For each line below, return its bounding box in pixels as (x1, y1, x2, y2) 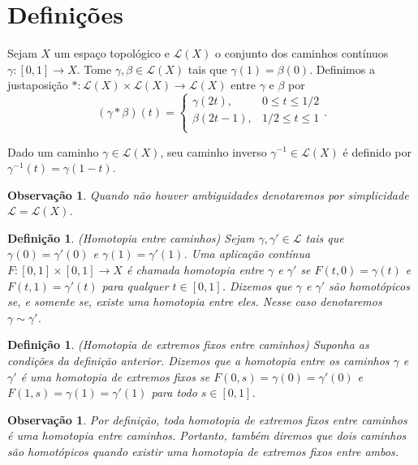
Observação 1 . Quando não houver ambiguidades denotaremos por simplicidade (7, 186, 409, 203)
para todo (151, 384, 197, 401)
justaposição (7, 76, 68, 93)
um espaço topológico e (54, 45, 170, 62)
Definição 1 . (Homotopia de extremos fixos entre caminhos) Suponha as (7, 336, 369, 353)
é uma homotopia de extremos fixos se (20, 368, 210, 385)
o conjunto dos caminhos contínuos (215, 45, 389, 62)
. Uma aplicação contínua (183, 245, 311, 262)
